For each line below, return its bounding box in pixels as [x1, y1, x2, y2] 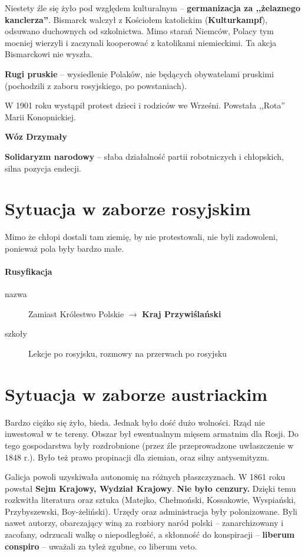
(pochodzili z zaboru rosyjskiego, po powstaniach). [5, 79, 187, 91]
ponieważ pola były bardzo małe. [5, 242, 124, 254]
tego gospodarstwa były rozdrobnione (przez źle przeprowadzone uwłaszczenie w [5, 439, 294, 451]
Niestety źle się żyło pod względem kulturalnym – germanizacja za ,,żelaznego [5, 2, 300, 14]
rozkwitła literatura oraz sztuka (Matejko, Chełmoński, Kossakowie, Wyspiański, [5, 494, 296, 506]
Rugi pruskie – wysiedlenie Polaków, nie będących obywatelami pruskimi [5, 67, 274, 80]
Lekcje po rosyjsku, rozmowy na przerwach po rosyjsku [28, 347, 227, 360]
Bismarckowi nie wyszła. [5, 48, 92, 60]
